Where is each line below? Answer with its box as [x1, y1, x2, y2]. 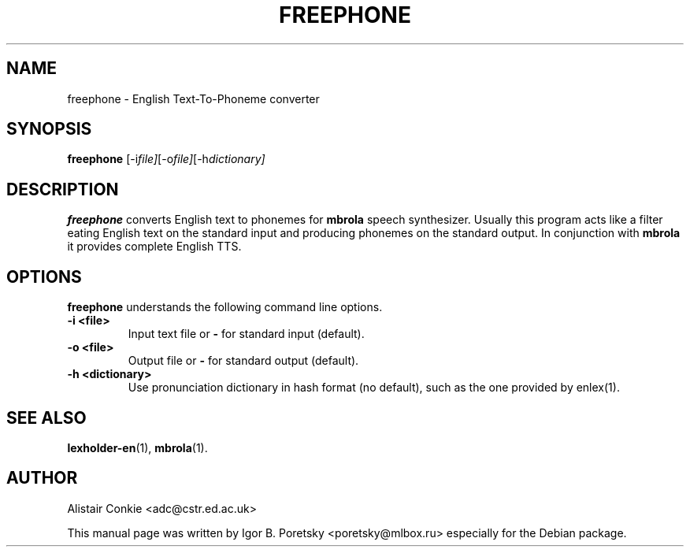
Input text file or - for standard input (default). [128, 327, 365, 341]
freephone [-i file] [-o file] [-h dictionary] [67, 152, 265, 166]
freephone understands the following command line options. [67, 300, 383, 314]
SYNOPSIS [6, 119, 92, 139]
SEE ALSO [6, 407, 87, 428]
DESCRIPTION [6, 179, 119, 199]
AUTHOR [6, 468, 78, 488]
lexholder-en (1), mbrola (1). [67, 440, 208, 455]
